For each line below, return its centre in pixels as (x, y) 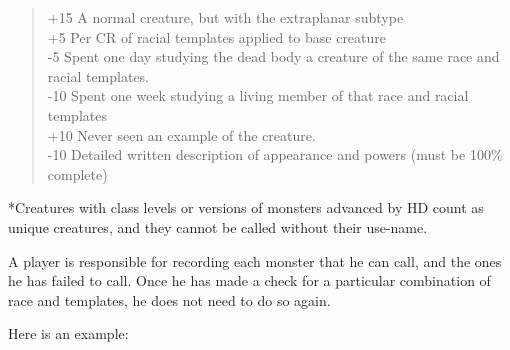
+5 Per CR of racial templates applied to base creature (217, 36)
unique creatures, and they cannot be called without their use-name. (218, 226)
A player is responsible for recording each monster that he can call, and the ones (255, 260)
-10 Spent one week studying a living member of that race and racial (258, 95)
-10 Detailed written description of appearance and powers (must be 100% (275, 154)
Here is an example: (68, 333)
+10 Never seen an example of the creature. (181, 134)
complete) (77, 173)
